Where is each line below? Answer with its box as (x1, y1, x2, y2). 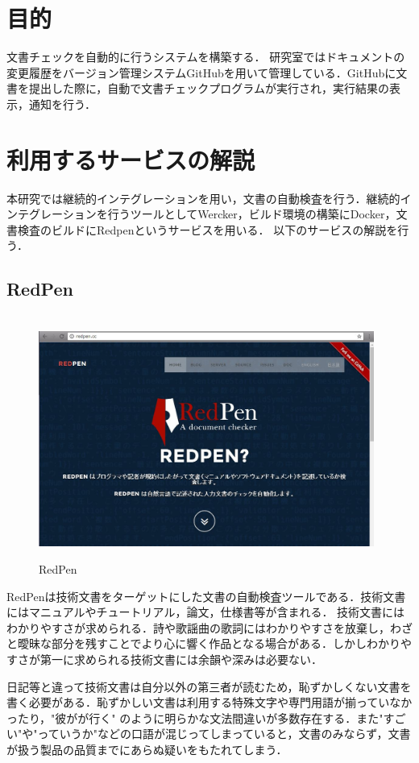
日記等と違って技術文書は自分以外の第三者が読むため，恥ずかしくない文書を (6, 678, 412, 695)
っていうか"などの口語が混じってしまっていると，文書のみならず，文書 (37, 725, 411, 742)
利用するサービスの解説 (6, 143, 255, 176)
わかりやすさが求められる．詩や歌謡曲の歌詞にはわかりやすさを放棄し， (6, 619, 390, 636)
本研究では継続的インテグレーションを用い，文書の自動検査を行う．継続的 (6, 189, 400, 206)
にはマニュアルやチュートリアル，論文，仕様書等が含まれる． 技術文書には (6, 603, 405, 620)
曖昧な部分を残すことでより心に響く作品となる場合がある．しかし (17, 635, 367, 652)
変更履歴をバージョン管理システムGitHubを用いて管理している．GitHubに (6, 64, 396, 81)
